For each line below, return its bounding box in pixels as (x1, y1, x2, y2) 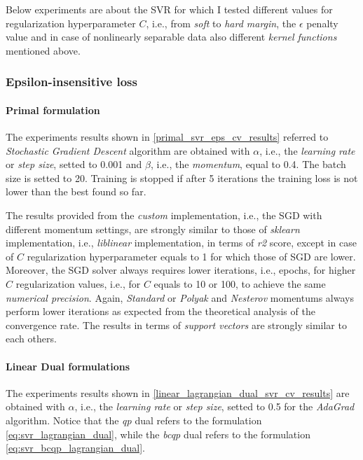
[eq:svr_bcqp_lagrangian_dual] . (6, 440, 145, 455)
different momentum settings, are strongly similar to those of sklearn (6, 221, 300, 236)
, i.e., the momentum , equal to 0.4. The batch (151, 157, 346, 172)
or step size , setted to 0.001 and (6, 157, 142, 172)
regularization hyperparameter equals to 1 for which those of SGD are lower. (27, 249, 356, 263)
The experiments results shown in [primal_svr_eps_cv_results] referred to (6, 130, 329, 144)
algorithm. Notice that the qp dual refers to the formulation (6, 412, 262, 427)
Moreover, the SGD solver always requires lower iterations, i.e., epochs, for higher (6, 263, 356, 277)
